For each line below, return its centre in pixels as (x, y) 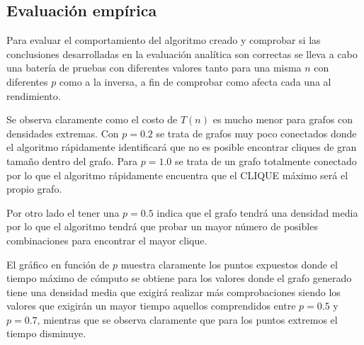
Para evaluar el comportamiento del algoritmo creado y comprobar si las (164, 40)
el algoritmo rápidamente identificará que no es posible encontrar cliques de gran (182, 147)
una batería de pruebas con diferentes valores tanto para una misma (154, 68)
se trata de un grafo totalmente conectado (266, 160)
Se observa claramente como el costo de (92, 119)
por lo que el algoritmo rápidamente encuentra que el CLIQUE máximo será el (177, 175)
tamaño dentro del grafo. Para (72, 160)
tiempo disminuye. (46, 333)
